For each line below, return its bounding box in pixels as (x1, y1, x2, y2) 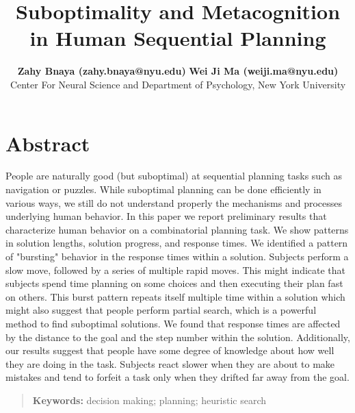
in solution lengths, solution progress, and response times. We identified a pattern (5, 236, 348, 250)
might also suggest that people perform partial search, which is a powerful (5, 303, 317, 317)
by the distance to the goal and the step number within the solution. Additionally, (5, 329, 350, 344)
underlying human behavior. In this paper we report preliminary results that (5, 209, 327, 223)
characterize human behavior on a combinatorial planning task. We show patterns (5, 222, 349, 236)
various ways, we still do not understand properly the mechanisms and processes (5, 195, 343, 210)
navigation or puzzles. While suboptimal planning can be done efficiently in (5, 182, 321, 197)
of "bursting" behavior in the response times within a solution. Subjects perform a (5, 249, 349, 263)
